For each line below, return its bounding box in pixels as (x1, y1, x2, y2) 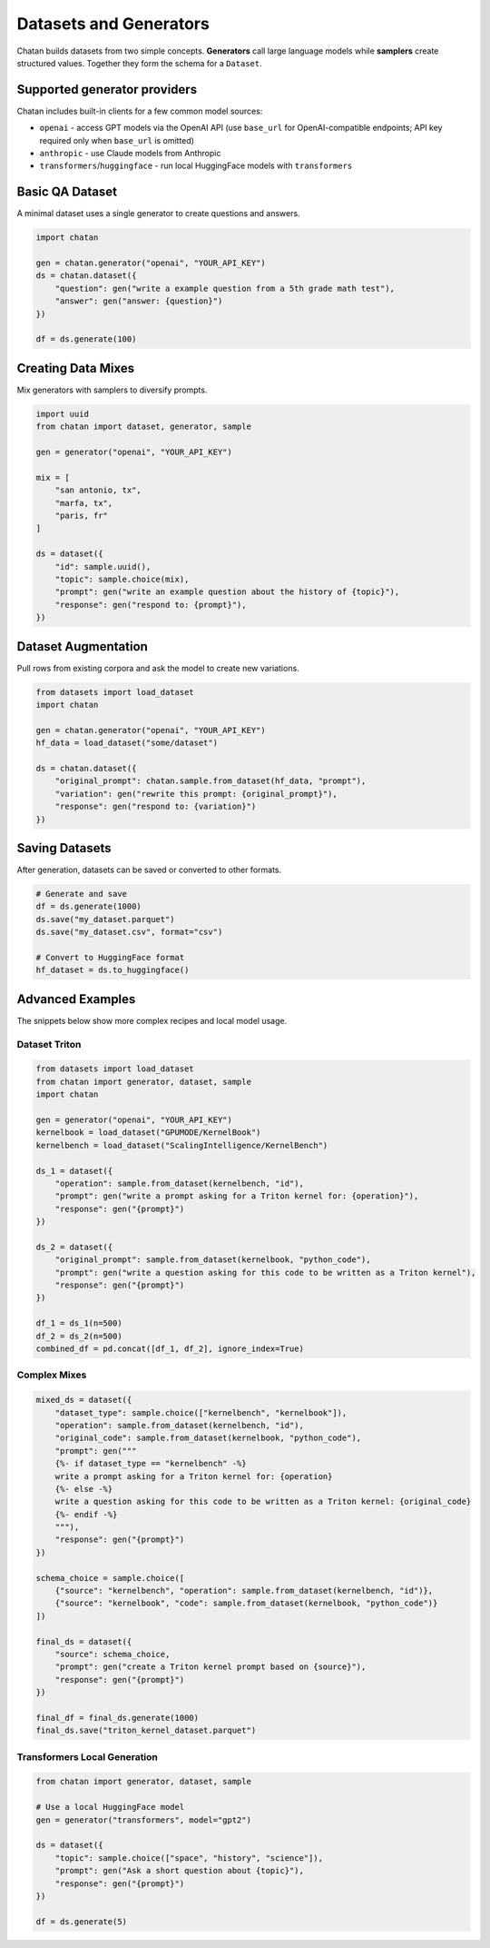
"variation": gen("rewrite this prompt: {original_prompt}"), (54, 789, 338, 799)
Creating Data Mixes (16, 360, 135, 376)
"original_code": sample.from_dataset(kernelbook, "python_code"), (54, 1433, 362, 1444)
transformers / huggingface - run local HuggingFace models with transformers (39, 160, 353, 172)
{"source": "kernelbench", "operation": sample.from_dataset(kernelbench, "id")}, (54, 1585, 434, 1596)
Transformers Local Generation (16, 1750, 159, 1763)
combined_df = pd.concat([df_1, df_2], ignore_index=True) (35, 1344, 304, 1354)
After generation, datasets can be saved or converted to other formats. (16, 864, 282, 876)
